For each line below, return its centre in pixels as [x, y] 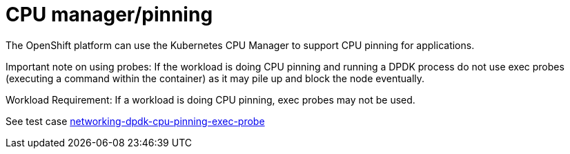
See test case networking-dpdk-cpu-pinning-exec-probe [135, 121]
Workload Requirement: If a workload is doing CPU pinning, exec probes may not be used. [210, 99]
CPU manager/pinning [109, 15]
